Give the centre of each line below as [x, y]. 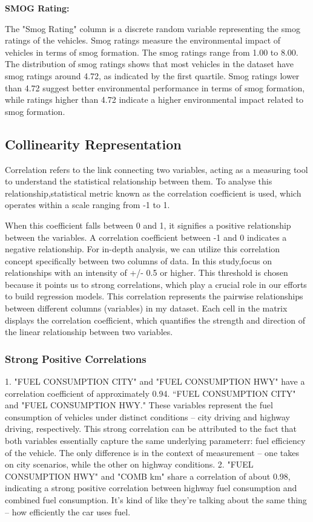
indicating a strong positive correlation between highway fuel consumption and [151, 488]
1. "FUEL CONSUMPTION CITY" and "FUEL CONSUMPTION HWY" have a [155, 381]
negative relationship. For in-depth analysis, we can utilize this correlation [143, 249]
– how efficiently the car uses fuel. [68, 511]
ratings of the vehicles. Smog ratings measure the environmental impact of [143, 40]
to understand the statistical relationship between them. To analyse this [139, 181]
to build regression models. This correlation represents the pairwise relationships [154, 296]
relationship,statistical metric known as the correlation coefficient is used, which [153, 193]
